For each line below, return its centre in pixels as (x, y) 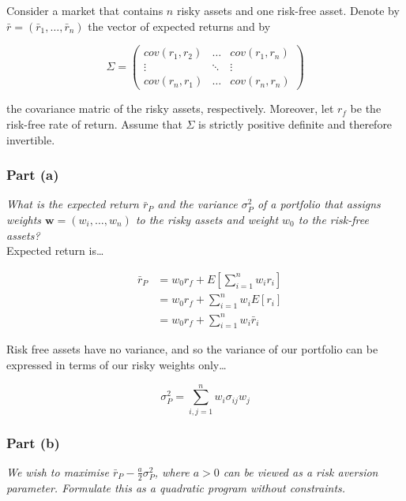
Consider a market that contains (85, 10)
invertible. (31, 139)
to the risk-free (333, 219)
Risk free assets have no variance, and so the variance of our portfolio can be (192, 349)
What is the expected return (73, 204)
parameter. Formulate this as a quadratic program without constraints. (176, 487)
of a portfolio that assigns (319, 204)
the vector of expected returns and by (179, 26)
